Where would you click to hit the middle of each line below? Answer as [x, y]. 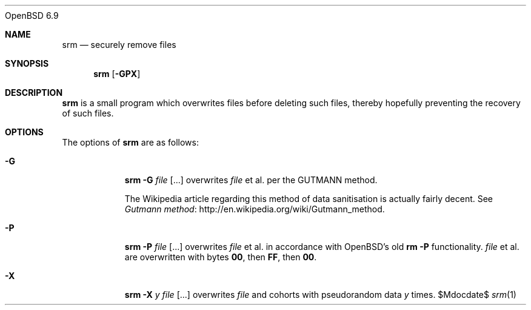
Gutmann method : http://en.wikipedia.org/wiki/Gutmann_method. [255, 209]
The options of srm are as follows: [130, 142]
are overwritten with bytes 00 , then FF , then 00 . [221, 257]
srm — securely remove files [119, 45]
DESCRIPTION [34, 93]
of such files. [88, 113]
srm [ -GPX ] [117, 74]
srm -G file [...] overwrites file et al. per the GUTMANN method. [251, 180]
